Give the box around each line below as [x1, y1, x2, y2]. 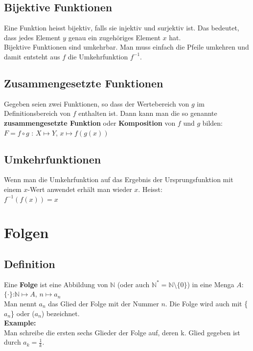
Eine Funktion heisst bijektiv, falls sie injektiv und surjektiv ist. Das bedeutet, [4, 23, 239, 33]
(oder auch [117, 279, 150, 289]
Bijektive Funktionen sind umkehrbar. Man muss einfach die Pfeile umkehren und [4, 42, 249, 52]
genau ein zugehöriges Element [68, 32, 161, 42]
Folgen [4, 222, 49, 243]
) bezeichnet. [41, 308, 80, 318]
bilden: [202, 117, 223, 128]
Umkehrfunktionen [4, 151, 101, 166]
